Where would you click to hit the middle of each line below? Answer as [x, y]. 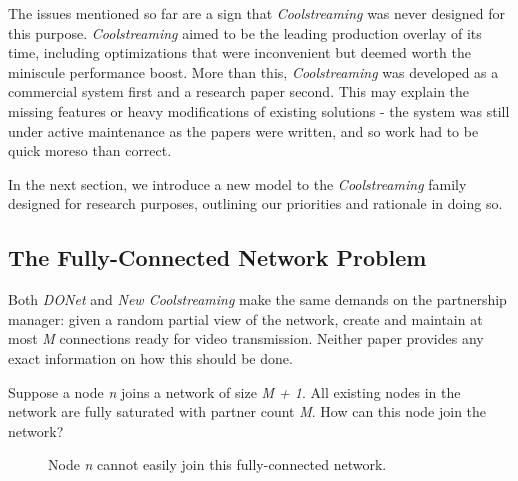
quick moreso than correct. [90, 150]
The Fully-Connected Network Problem [217, 257]
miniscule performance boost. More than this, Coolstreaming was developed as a [253, 71]
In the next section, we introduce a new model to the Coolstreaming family [237, 183]
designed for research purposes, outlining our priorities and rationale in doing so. [255, 203]
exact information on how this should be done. [150, 357]
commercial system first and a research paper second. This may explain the [239, 91]
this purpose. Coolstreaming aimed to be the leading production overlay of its [245, 32]
